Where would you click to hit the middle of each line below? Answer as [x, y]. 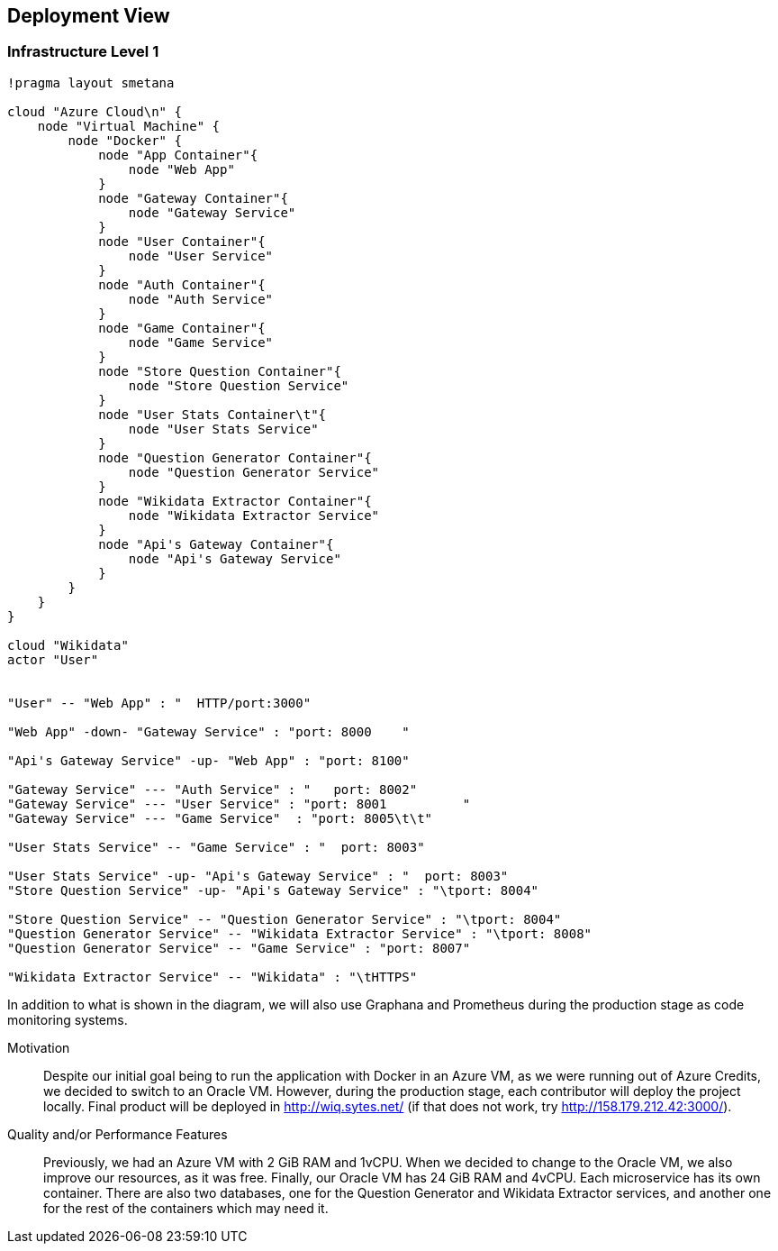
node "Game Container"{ [182, 328]
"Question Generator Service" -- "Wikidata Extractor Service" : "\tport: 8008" [300, 933]
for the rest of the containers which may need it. [186, 1208]
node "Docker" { [125, 140]
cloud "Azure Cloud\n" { [95, 111]
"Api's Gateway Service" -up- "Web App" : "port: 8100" [208, 760]
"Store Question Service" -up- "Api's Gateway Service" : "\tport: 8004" [273, 890]
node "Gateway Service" [212, 212]
